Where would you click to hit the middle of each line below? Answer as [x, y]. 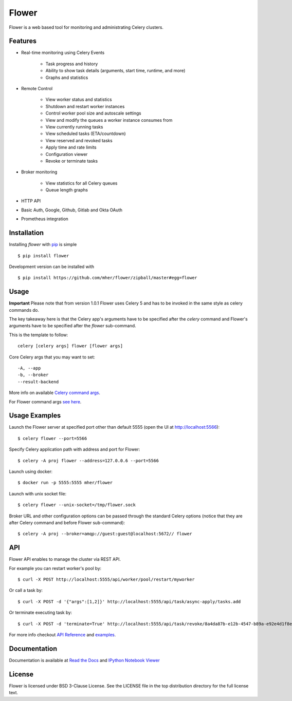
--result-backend [38, 382]
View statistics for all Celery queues [82, 183]
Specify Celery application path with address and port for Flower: [75, 449]
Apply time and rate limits [71, 147]
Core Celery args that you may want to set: [52, 357]
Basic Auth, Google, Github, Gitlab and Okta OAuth [72, 210]
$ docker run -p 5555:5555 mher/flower [65, 483]
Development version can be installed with [52, 266]
